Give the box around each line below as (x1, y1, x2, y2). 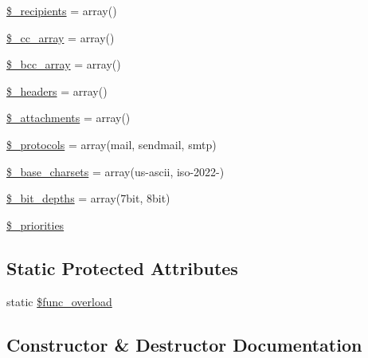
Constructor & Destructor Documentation (6, 332, 362, 356)
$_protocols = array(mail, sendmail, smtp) (6, 136, 217, 152)
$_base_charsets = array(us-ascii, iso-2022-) (6, 163, 225, 179)
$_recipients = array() (6, 2, 117, 18)
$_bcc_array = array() (6, 56, 121, 73)
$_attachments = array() (6, 109, 131, 126)
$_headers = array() (6, 82, 108, 99)
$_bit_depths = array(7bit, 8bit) (6, 190, 170, 207)
